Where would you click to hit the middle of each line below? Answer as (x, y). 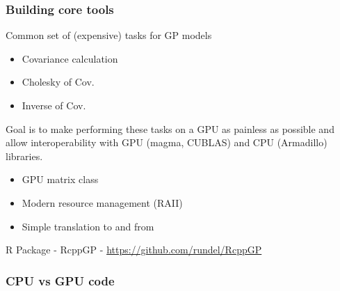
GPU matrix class (60, 179)
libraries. (24, 156)
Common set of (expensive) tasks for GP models (109, 35)
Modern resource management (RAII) (102, 202)
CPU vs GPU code (60, 280)
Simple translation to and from (88, 226)
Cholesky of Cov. (58, 82)
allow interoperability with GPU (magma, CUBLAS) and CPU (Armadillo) (167, 142)
